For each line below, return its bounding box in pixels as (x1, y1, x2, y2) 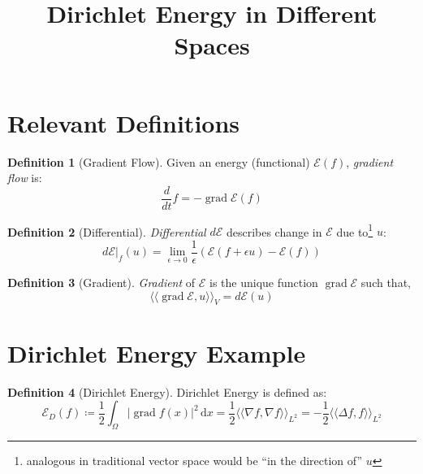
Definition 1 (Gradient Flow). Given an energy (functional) (7, 153, 310, 170)
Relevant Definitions (7, 106, 240, 139)
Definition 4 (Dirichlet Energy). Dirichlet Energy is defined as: (7, 383, 327, 400)
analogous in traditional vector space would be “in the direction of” (26, 451, 363, 468)
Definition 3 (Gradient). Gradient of (7, 274, 196, 291)
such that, (360, 274, 411, 291)
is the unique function (209, 274, 318, 291)
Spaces (174, 28, 250, 62)
